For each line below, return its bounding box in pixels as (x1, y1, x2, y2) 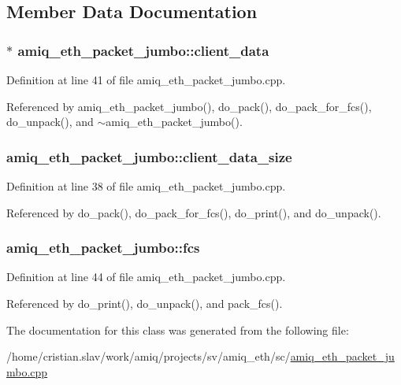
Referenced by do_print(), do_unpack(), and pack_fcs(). (6, 295, 283, 311)
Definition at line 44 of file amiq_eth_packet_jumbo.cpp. (6, 268, 286, 285)
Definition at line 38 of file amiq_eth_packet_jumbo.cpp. (6, 178, 286, 194)
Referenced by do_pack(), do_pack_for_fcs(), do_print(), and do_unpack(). (6, 204, 381, 220)
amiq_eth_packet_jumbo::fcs (6, 238, 200, 257)
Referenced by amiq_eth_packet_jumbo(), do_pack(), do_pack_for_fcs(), (6, 98, 372, 114)
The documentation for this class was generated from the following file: (6, 321, 349, 338)
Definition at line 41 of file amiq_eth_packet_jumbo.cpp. (6, 72, 286, 87)
